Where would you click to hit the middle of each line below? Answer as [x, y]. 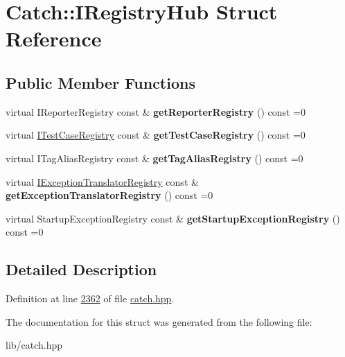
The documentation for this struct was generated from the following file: [159, 321]
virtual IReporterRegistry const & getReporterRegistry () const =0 [156, 111]
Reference [54, 38]
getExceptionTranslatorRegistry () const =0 [109, 195]
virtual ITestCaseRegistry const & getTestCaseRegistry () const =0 [156, 135]
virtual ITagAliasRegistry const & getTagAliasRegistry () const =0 [154, 158]
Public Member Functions [100, 82]
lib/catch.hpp [34, 345]
